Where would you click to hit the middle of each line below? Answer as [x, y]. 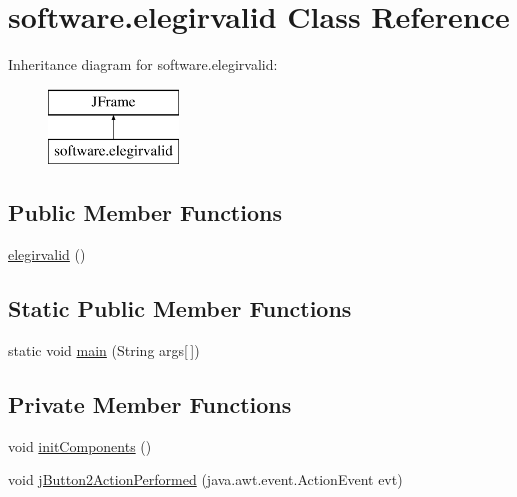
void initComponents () [80, 445]
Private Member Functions [150, 403]
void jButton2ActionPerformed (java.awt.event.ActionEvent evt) [205, 479]
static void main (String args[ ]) [104, 349]
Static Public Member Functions [180, 308]
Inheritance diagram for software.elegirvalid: [143, 64]
